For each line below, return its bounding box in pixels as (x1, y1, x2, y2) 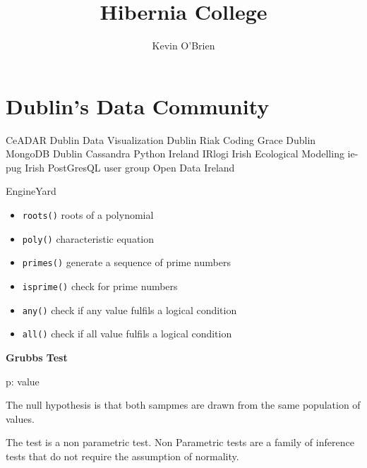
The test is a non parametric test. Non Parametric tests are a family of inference (6, 435, 354, 450)
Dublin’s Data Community (6, 91, 270, 120)
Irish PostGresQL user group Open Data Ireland (25, 160, 235, 174)
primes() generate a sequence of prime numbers (22, 255, 231, 270)
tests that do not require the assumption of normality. (6, 448, 239, 463)
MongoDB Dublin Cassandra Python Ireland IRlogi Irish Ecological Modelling (6, 146, 344, 161)
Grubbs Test (6, 349, 68, 364)
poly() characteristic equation (22, 231, 155, 246)
